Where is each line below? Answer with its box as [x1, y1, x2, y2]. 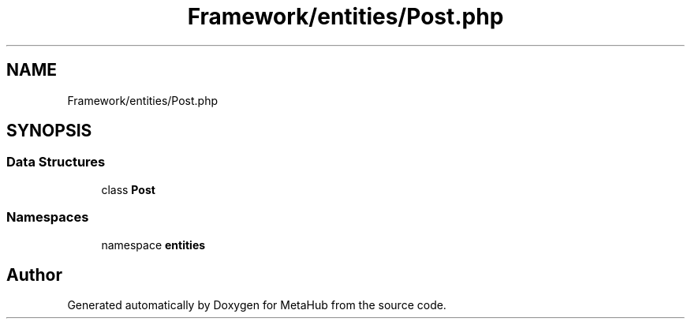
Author [6, 264, 62, 285]
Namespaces [6, 209, 89, 226]
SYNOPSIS [6, 121, 92, 141]
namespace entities [101, 237, 206, 252]
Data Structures [6, 154, 106, 170]
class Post [101, 182, 155, 196]
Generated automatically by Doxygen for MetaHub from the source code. [67, 298, 446, 312]
